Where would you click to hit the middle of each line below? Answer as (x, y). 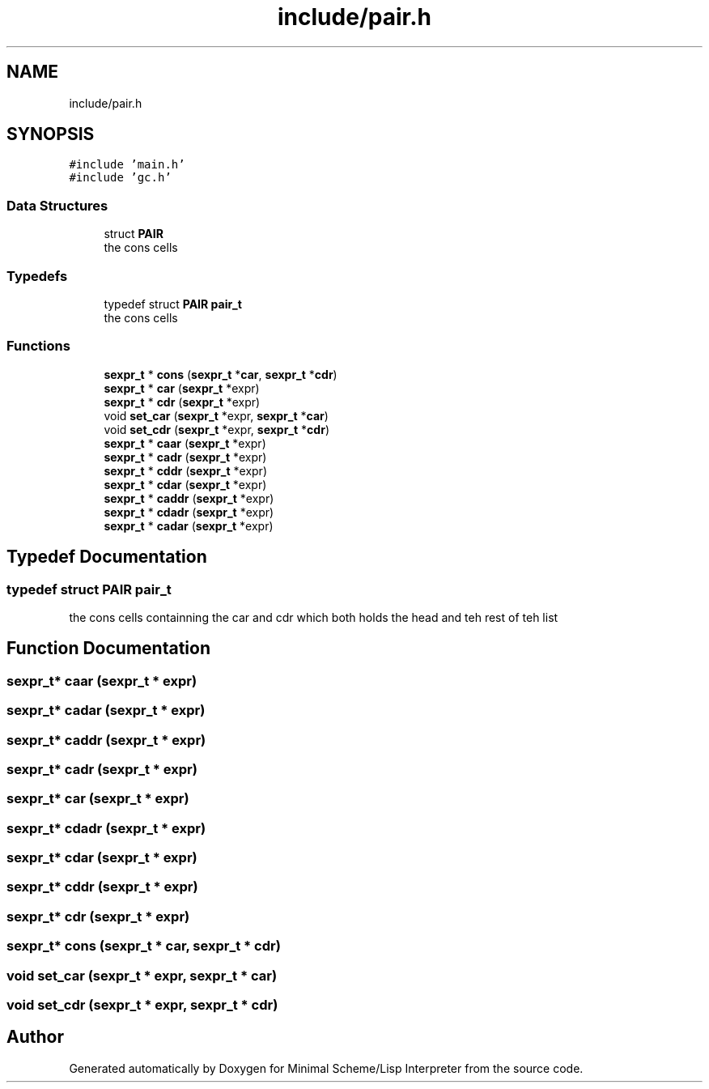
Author (35, 1037)
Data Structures (57, 205)
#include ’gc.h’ (120, 178)
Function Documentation (108, 649)
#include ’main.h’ (127, 165)
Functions (38, 346)
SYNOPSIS (51, 134)
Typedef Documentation (107, 557)
